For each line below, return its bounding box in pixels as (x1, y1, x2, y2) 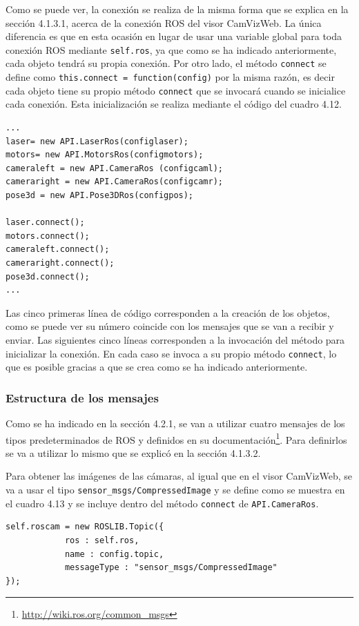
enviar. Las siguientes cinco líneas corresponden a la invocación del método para (6, 332, 345, 346)
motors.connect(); (6, 231, 90, 241)
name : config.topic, (64, 549, 164, 559)
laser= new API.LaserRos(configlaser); (6, 136, 188, 146)
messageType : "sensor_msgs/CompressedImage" (64, 563, 278, 573)
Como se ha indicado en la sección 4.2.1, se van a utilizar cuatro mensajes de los (6, 415, 345, 430)
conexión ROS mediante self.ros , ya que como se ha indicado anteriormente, (6, 42, 337, 57)
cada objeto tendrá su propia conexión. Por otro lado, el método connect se (6, 56, 327, 70)
